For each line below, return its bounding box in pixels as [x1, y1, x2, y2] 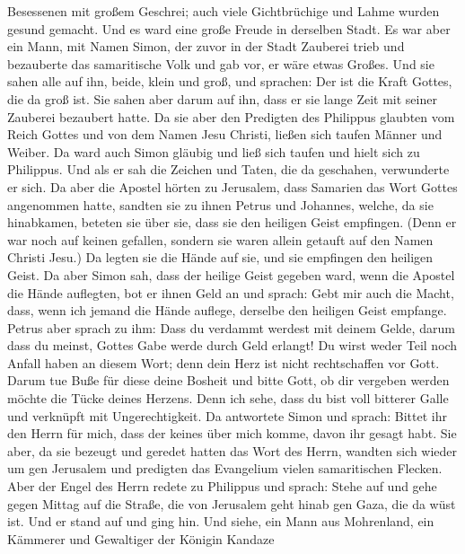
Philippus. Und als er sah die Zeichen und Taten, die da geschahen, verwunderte [7, 160, 450, 179]
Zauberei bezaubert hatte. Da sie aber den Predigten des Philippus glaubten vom [7, 107, 455, 126]
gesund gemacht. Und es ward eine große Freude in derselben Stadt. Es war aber [7, 19, 451, 38]
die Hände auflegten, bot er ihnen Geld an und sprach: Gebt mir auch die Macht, [7, 283, 454, 302]
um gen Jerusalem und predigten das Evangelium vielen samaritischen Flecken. [7, 459, 443, 478]
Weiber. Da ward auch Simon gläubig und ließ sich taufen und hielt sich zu [7, 142, 420, 161]
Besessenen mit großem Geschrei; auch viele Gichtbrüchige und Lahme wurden [7, 2, 440, 20]
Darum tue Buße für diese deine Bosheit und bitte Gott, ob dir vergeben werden [7, 371, 450, 390]
